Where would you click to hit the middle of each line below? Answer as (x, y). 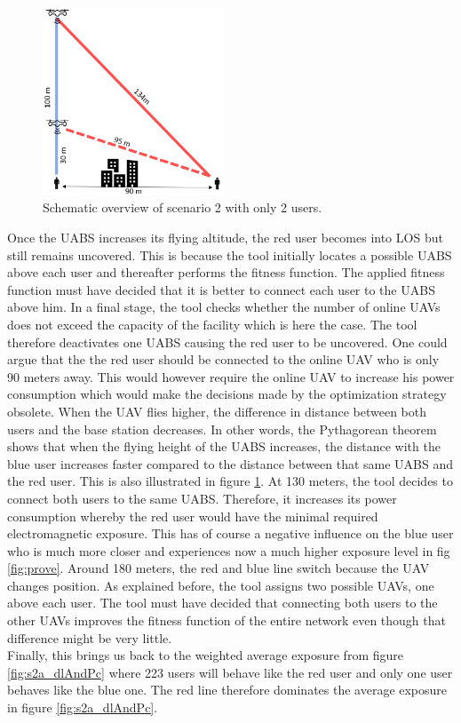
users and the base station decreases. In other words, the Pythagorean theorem (222, 429)
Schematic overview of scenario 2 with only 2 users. (183, 207)
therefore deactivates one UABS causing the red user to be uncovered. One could (227, 342)
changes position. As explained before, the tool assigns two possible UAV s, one (221, 585)
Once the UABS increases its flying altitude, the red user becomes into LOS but (225, 238)
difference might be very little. (90, 637)
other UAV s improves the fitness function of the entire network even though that (227, 620)
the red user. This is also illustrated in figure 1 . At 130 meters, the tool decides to (230, 481)
